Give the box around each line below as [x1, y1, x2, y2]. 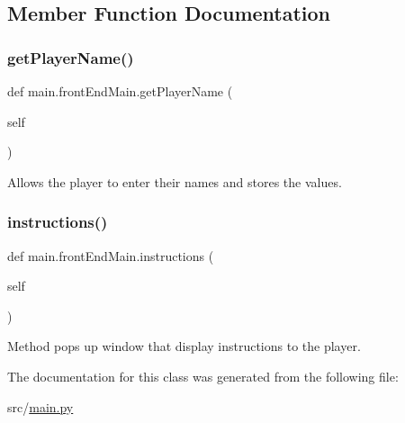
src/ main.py [7, 397, 74, 416]
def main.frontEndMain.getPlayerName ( [7, 82, 233, 100]
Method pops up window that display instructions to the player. [7, 337, 361, 355]
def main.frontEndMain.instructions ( [7, 246, 214, 265]
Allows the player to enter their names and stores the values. [7, 172, 342, 191]
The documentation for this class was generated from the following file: [7, 366, 399, 385]
